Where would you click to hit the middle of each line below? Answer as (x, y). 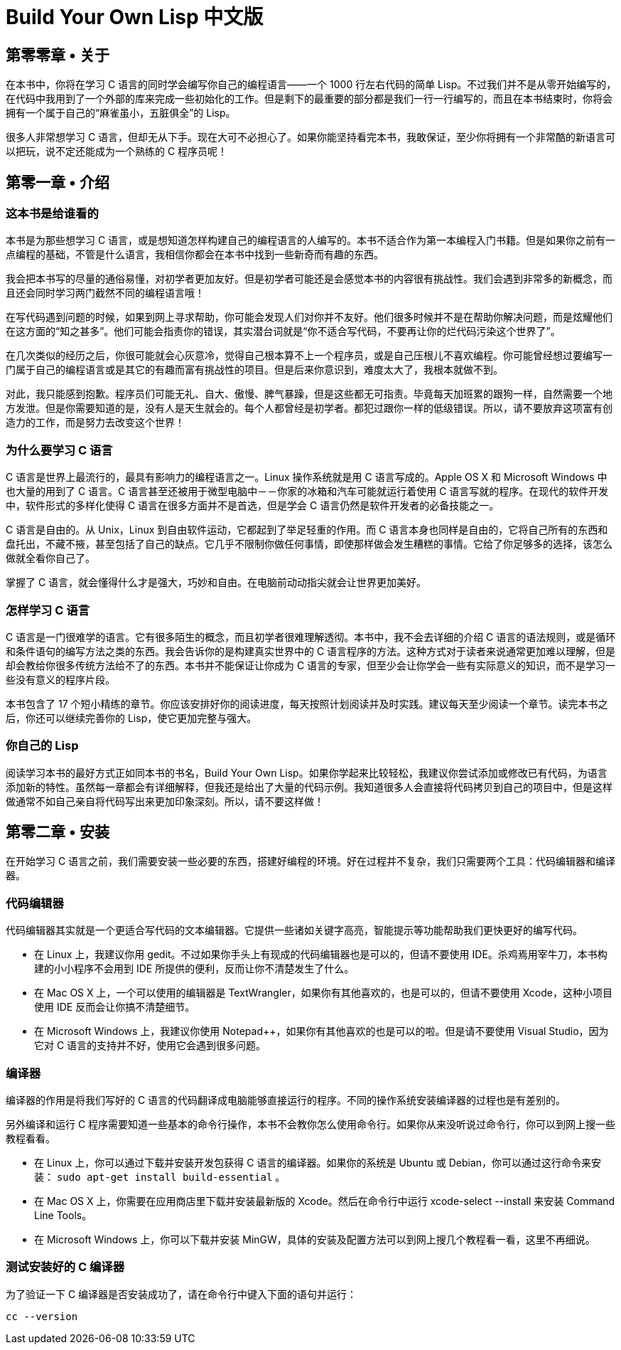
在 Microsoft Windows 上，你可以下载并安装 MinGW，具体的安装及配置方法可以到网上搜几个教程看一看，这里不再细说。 (315, 1239)
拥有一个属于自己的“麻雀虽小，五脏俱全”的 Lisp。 (121, 113)
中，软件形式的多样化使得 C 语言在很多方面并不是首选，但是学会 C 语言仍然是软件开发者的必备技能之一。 (253, 506)
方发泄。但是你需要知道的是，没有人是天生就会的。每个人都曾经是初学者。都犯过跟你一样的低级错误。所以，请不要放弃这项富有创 (309, 408)
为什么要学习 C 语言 (59, 450)
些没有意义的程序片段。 (60, 679)
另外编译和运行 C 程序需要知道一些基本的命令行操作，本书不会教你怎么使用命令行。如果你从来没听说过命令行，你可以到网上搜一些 (311, 1124)
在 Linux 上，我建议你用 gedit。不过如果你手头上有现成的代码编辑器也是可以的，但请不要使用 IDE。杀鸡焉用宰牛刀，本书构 (321, 955)
